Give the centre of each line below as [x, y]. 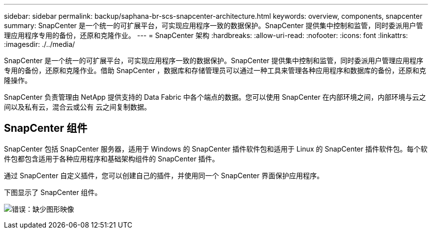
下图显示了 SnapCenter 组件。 [53, 192]
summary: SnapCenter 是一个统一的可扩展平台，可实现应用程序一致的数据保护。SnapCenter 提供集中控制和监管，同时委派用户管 [214, 25]
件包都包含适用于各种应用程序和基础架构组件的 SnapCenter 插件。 [112, 158]
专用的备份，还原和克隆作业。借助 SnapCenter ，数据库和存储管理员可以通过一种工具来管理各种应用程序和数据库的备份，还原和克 [215, 70]
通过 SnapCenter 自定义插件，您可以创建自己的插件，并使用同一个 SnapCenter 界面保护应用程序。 [164, 175]
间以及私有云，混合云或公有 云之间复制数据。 [77, 107]
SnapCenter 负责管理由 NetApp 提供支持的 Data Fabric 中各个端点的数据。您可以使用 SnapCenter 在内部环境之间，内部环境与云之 [215, 97]
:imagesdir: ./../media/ [39, 44]
